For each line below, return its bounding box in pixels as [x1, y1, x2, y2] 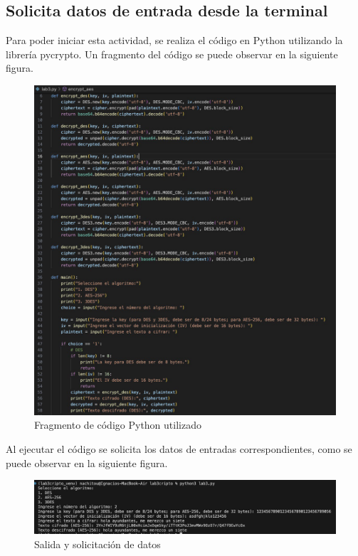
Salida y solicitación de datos [34, 536, 161, 551]
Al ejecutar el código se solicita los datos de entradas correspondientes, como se [6, 442, 352, 456]
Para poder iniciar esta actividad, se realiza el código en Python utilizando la [6, 33, 343, 48]
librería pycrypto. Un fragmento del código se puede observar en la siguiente [6, 46, 338, 61]
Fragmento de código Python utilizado [34, 417, 201, 432]
